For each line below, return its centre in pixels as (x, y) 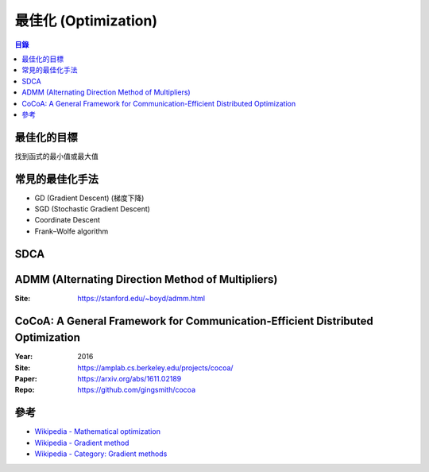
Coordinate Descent (68, 220)
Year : (24, 357)
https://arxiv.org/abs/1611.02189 (129, 379)
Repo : (25, 390)
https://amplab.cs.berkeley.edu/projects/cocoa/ (155, 368)
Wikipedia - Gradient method (82, 443)
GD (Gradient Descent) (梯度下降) (89, 198)
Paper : (26, 379)
